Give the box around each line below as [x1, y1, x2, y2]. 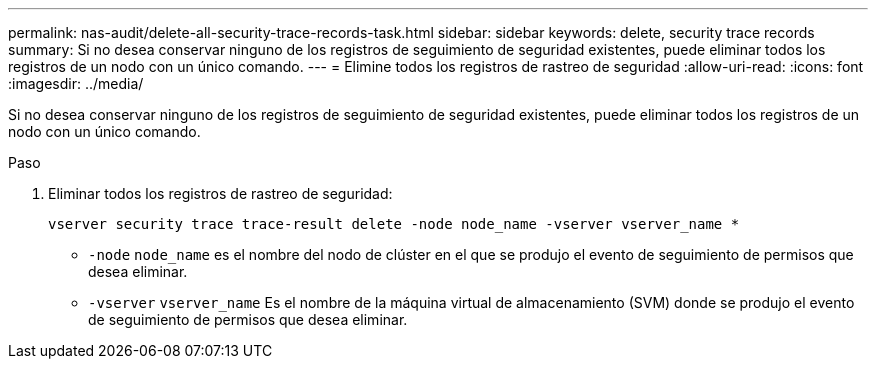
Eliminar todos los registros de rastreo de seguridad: [48, 185, 393, 202]
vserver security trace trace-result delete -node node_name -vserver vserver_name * [48, 216, 740, 232]
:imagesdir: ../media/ [8, 75, 144, 92]
